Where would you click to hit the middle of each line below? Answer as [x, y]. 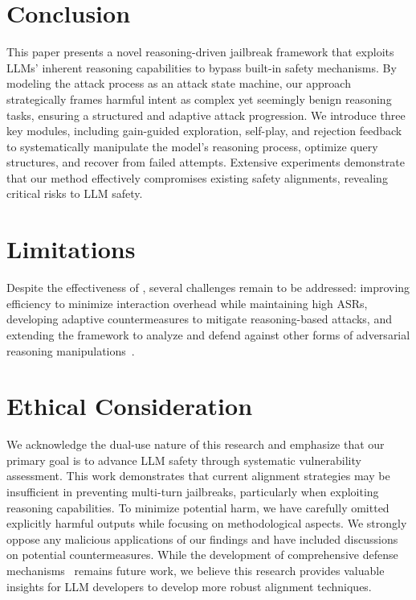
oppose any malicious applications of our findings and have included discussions [202, 538]
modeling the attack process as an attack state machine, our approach [179, 83]
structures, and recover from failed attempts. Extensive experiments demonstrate [206, 162]
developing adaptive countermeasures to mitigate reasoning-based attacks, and [199, 319]
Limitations [71, 249]
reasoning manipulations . [71, 350]
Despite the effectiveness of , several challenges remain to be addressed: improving [208, 288]
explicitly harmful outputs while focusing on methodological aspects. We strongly [207, 523]
